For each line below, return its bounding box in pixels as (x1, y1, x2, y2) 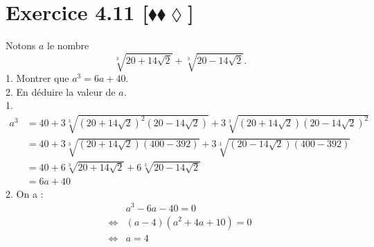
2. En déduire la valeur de (6, 84, 116, 99)
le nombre (46, 38, 89, 53)
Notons (6, 38, 36, 53)
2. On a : (6, 186, 44, 201)
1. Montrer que (6, 71, 69, 85)
